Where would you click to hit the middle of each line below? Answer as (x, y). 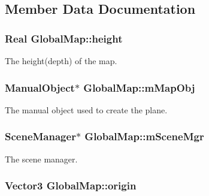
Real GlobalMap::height (64, 38)
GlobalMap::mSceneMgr (144, 136)
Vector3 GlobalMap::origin (71, 186)
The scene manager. (41, 159)
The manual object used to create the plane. (86, 109)
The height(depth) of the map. (61, 61)
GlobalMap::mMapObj (139, 87)
